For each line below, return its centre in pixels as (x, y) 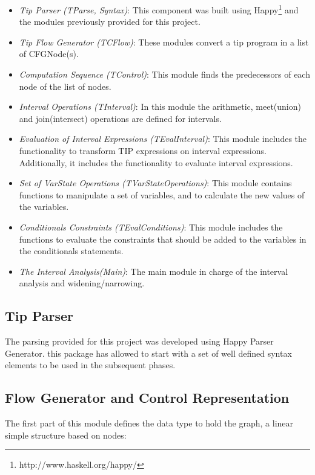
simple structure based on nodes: (66, 435)
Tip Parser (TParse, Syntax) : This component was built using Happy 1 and (159, 9)
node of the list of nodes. (65, 86)
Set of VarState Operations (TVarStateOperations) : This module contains (155, 183)
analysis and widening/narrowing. (82, 283)
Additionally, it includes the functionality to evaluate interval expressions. (156, 162)
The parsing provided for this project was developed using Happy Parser (139, 341)
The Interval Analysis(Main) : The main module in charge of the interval (154, 271)
